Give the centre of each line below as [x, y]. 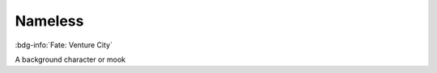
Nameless [49, 21]
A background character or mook [70, 59]
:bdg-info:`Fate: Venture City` [64, 45]
